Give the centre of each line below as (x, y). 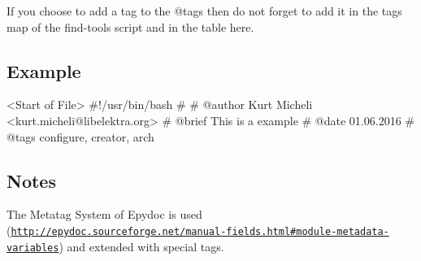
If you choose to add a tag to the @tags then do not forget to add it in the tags (204, 11)
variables (33, 248)
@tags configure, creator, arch (80, 136)
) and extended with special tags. (141, 246)
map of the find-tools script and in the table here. (130, 26)
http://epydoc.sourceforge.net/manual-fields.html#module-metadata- (200, 231)
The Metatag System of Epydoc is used (104, 214)
